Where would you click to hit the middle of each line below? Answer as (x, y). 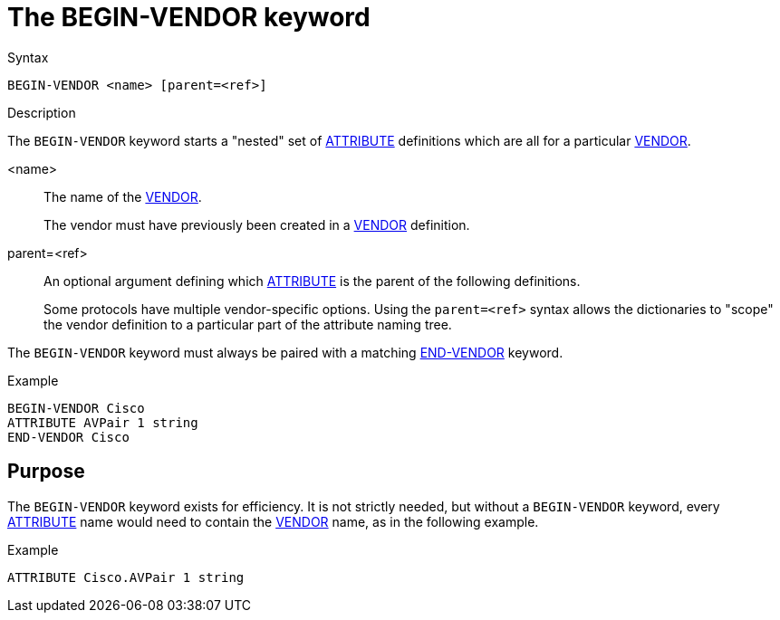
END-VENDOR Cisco (68, 437)
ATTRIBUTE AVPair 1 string (103, 422)
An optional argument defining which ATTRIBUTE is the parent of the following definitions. (312, 281)
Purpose (46, 472)
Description (42, 112)
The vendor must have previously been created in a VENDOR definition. (257, 224)
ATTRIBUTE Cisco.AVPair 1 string (126, 577)
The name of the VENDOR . (123, 196)
